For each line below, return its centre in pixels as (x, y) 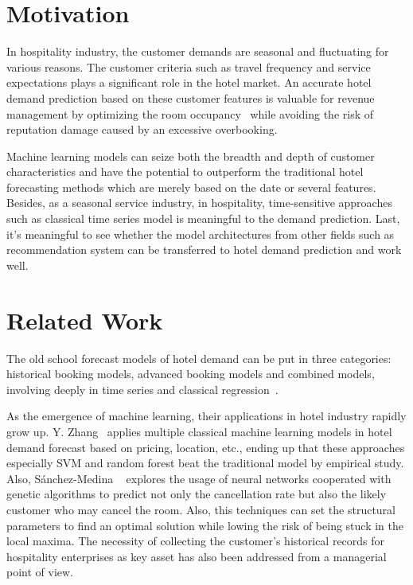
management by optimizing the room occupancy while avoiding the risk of (190, 113)
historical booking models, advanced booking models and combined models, (191, 374)
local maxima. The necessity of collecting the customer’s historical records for (196, 541)
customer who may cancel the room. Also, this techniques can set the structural (201, 509)
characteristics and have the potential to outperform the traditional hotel (185, 172)
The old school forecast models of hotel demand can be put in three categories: (199, 358)
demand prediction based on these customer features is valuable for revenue (191, 97)
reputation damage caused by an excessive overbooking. (142, 129)
